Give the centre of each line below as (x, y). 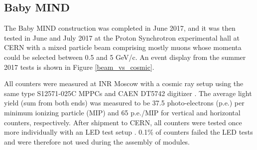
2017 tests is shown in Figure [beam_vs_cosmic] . (79, 67)
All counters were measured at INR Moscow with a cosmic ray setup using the (124, 83)
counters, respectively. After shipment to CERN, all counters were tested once (123, 122)
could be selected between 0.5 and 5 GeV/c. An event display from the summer (125, 57)
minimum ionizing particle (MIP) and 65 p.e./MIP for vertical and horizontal (122, 112)
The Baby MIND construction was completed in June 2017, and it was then (120, 28)
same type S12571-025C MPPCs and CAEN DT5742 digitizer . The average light (128, 93)
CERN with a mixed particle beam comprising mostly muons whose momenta (123, 47)
